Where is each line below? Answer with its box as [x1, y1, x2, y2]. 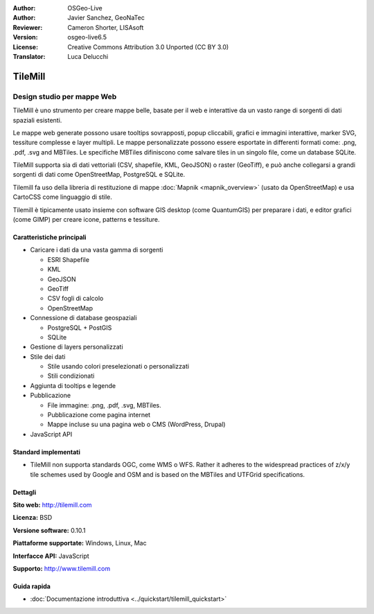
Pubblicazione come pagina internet [47, 411, 151, 419]
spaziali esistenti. [12, 116, 62, 124]
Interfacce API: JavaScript [12, 552, 89, 560]
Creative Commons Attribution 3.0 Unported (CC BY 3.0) [67, 42, 229, 51]
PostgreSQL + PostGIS [47, 323, 112, 332]
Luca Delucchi [67, 52, 109, 60]
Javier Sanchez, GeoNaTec [67, 14, 145, 22]
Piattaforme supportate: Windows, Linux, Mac [12, 539, 147, 547]
